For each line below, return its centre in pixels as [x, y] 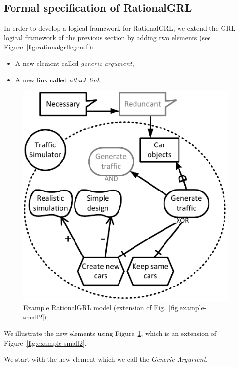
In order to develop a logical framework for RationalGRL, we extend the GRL [120, 28]
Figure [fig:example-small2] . [45, 343]
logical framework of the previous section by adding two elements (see [107, 37]
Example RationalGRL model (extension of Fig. [94, 307]
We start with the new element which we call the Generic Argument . [106, 359]
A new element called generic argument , [75, 63]
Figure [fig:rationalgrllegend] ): [49, 47]
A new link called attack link [58, 79]
